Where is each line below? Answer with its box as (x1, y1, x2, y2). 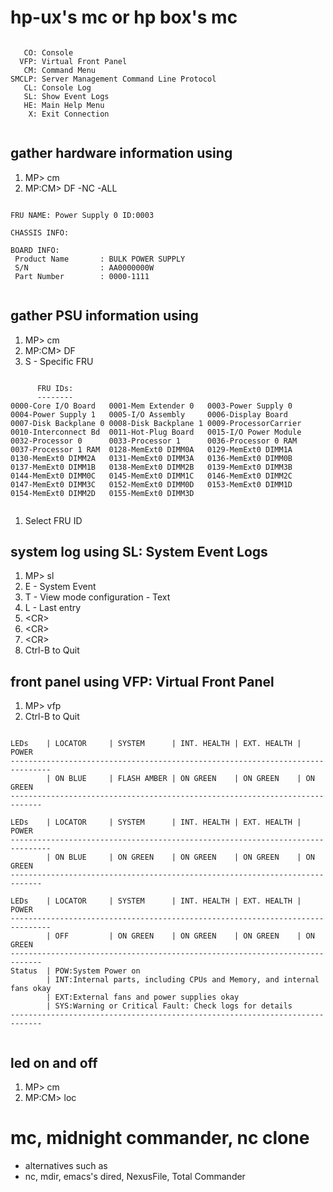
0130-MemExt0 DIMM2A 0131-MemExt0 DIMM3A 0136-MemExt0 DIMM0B (10, 453, 293, 463)
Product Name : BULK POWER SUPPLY (14, 254, 186, 264)
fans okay (10, 984, 52, 994)
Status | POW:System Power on (10, 966, 141, 976)
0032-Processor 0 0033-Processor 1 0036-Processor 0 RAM (10, 436, 298, 446)
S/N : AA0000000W (14, 262, 155, 273)
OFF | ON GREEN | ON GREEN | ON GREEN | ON (54, 931, 315, 941)
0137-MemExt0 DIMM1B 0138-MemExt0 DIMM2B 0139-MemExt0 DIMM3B (10, 462, 293, 472)
